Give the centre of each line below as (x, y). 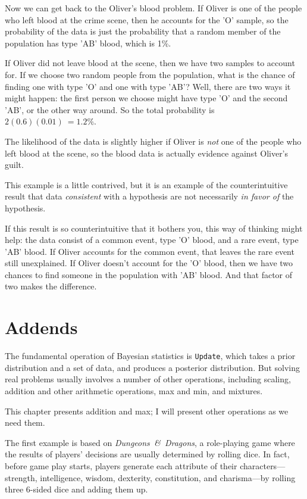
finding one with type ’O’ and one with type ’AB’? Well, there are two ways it (148, 86)
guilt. (14, 165)
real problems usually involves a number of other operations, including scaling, (148, 379)
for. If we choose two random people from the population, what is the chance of (150, 74)
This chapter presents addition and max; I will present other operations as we (147, 411)
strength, (21, 477)
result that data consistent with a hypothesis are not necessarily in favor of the (149, 196)
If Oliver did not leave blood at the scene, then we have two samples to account (150, 63)
